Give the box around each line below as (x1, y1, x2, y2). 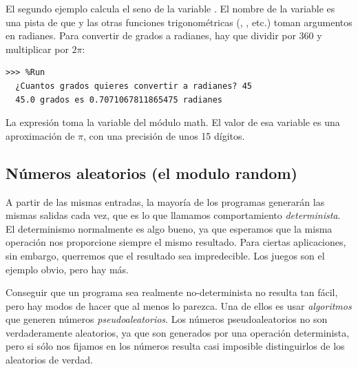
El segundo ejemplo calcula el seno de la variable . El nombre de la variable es (6, 1, 335, 15)
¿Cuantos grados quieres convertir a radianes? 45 (15, 81, 252, 91)
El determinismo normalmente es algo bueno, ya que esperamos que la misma (6, 221, 333, 235)
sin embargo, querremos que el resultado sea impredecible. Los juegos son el (6, 248, 325, 262)
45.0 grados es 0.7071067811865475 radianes (15, 94, 222, 105)
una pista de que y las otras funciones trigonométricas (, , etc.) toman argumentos (6, 14, 352, 29)
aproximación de (6, 128, 75, 143)
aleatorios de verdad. (6, 352, 93, 367)
